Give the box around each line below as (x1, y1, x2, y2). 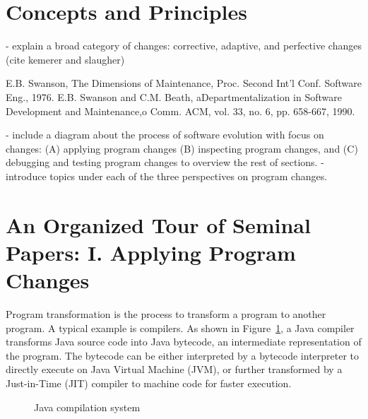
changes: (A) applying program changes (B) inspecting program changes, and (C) (6, 141, 358, 155)
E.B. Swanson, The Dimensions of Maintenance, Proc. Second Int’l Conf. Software (6, 76, 362, 90)
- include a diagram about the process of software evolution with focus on (6, 127, 324, 142)
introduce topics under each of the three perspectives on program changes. (6, 168, 328, 183)
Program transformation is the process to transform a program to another (6, 306, 326, 321)
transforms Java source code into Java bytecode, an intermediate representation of (6, 334, 362, 349)
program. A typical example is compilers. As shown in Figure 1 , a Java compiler (6, 320, 355, 335)
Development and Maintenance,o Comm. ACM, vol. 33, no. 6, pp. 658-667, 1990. (6, 103, 355, 118)
